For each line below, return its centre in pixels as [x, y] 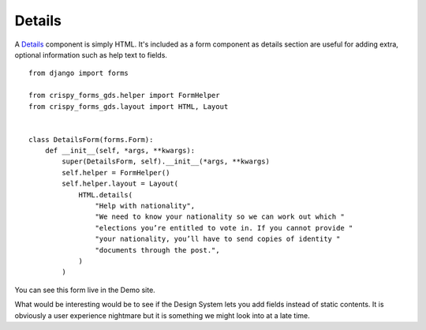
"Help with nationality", [145, 206]
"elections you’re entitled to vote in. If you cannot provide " [224, 228]
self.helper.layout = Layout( [120, 184]
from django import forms [79, 73]
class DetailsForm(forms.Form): [91, 139]
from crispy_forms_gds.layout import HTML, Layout [129, 106]
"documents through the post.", [157, 250]
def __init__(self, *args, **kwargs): [120, 151]
